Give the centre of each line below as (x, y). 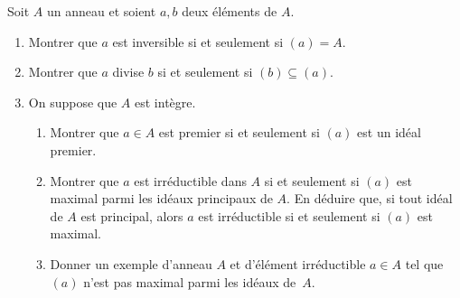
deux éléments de (230, 11)
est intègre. (165, 102)
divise (128, 72)
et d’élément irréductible (298, 263)
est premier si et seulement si (239, 132)
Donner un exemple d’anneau (131, 263)
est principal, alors (132, 215)
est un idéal (389, 132)
